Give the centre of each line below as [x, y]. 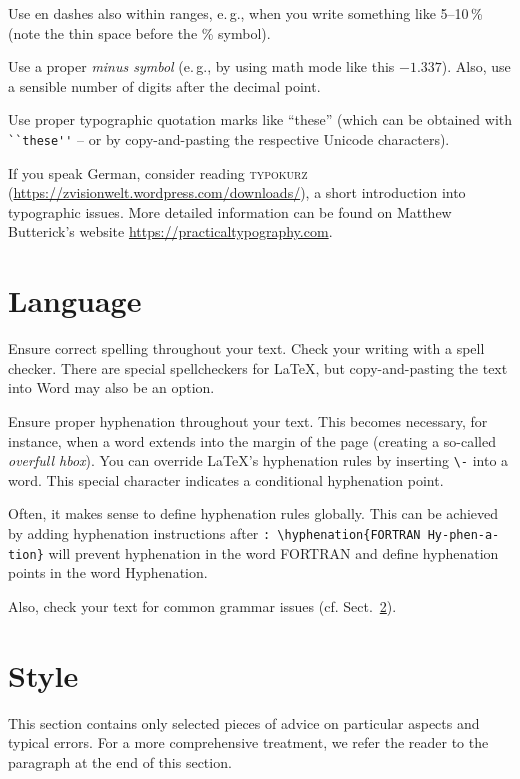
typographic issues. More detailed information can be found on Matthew [230, 211]
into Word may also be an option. [111, 387]
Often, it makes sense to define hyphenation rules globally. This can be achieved [253, 513]
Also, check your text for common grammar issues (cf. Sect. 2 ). [202, 605]
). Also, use [476, 66]
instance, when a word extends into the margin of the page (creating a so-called [252, 440]
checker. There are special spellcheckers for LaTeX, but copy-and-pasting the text [258, 367]
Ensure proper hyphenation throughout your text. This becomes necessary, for [248, 420]
